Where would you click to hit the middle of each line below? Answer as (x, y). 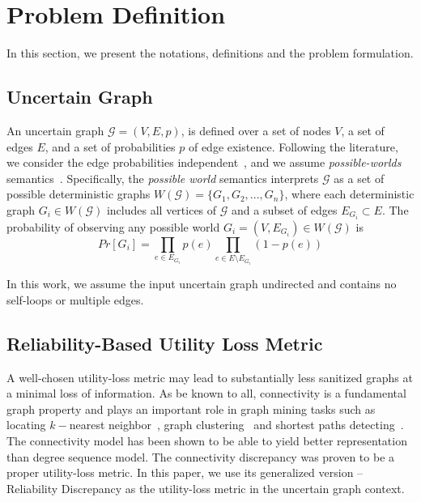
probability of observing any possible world (113, 226)
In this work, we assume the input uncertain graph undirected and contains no (202, 284)
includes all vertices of (162, 209)
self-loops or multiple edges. (75, 299)
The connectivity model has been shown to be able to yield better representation (207, 441)
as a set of (359, 178)
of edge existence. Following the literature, (293, 146)
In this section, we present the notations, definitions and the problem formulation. (210, 53)
